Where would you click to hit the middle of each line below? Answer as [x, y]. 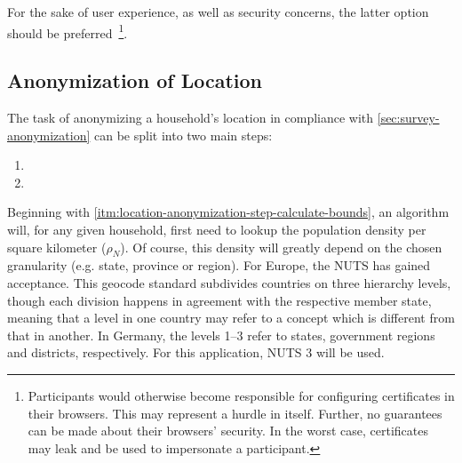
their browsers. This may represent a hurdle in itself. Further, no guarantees [235, 413]
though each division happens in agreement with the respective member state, [219, 300]
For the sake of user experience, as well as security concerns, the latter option [218, 12]
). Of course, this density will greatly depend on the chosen [281, 247]
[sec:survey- [408, 118]
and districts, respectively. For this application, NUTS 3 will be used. [196, 352]
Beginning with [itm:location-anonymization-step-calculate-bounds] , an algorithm [228, 212]
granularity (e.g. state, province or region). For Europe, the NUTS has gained [219, 265]
